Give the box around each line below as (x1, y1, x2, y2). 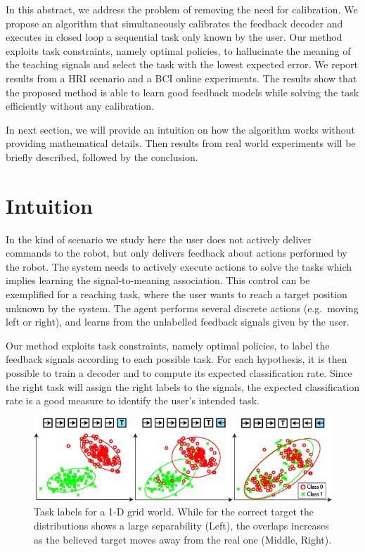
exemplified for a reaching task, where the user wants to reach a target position (6, 287, 347, 302)
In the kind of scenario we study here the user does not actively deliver (6, 231, 312, 246)
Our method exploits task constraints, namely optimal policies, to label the (6, 338, 330, 352)
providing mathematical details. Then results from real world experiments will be (6, 136, 356, 150)
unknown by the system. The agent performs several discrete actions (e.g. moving (6, 300, 359, 315)
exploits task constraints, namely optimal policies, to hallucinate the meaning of (6, 43, 351, 58)
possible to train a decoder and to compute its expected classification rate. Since (6, 366, 352, 380)
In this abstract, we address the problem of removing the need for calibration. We (6, 2, 358, 16)
